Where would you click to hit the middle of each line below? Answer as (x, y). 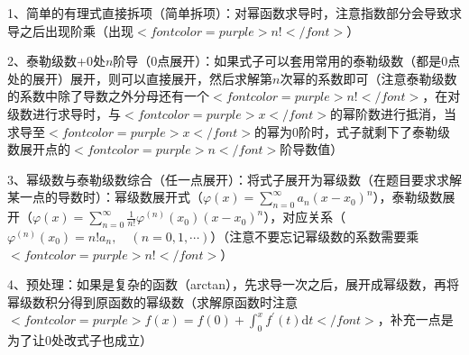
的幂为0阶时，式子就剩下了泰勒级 (352, 131)
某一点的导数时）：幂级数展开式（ (105, 197)
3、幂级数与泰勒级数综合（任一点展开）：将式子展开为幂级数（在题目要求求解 (234, 179)
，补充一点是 (415, 319)
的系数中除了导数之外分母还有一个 (108, 96)
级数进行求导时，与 (64, 113)
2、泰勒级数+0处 (56, 61)
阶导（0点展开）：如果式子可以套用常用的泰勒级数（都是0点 (287, 61)
